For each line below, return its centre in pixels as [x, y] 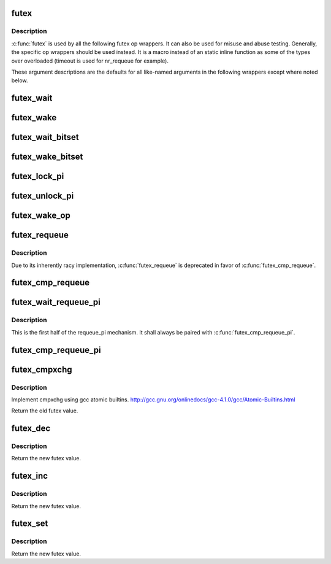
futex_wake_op [41, 216]
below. [20, 80]
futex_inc [30, 476]
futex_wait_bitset [45, 137]
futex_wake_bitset [47, 157]
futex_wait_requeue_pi [56, 302]
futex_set [30, 524]
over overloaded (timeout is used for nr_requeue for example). [90, 61]
